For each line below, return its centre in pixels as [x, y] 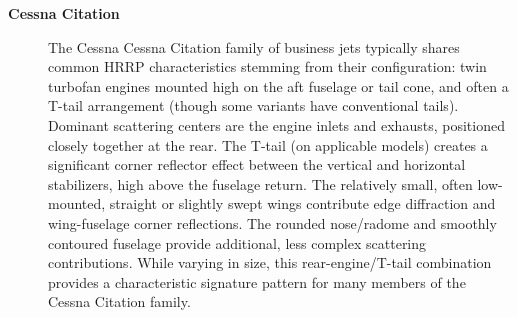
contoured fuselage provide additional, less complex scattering [237, 242]
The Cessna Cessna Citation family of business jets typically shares [254, 46]
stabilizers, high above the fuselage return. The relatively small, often [260, 183]
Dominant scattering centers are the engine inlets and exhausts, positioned [276, 124]
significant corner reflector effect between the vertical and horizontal [257, 164]
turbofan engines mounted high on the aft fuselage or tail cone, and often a [278, 85]
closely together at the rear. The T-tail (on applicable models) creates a [268, 144]
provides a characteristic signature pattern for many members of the [257, 281]
